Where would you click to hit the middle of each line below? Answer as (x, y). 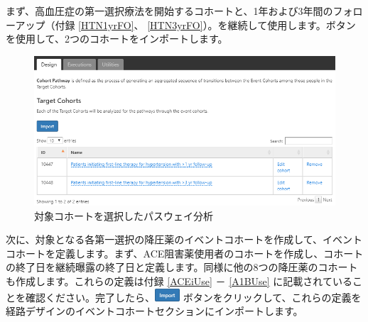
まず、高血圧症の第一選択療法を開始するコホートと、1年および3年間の (169, 11)
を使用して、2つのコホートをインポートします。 (117, 39)
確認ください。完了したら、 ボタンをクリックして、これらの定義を (193, 297)
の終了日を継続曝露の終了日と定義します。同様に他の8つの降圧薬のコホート (182, 267)
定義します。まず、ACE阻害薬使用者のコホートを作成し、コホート (209, 253)
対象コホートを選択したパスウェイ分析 (124, 215)
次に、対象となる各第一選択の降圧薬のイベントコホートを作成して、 (164, 239)
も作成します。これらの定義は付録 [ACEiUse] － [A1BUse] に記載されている (179, 281)
